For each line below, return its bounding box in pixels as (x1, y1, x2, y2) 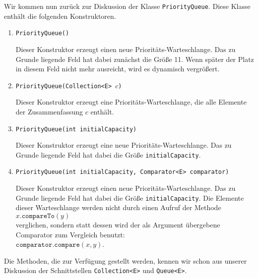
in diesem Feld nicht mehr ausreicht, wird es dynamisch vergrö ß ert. (15, 63, 220, 74)
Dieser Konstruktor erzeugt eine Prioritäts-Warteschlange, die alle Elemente (15, 97, 247, 107)
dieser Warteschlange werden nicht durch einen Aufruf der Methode (15, 202, 221, 213)
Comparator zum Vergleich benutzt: (15, 229, 125, 239)
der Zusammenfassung (15, 106, 83, 116)
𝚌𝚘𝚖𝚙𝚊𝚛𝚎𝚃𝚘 (21, 212, 55, 220)
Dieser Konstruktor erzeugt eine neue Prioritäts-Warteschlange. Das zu (15, 140, 232, 150)
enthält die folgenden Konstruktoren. (4, 10, 116, 21)
